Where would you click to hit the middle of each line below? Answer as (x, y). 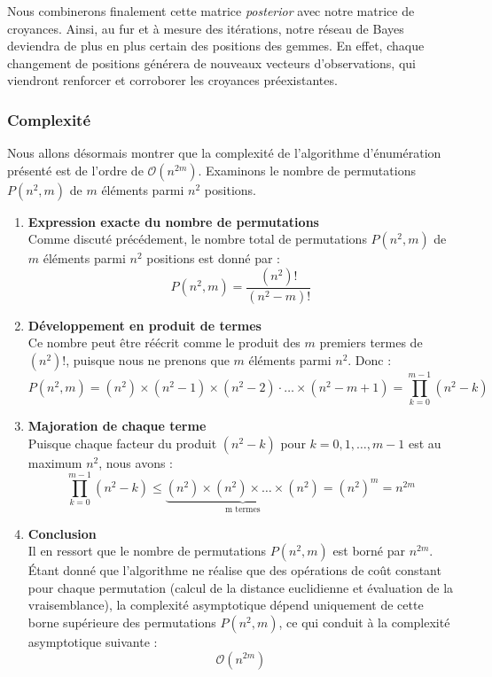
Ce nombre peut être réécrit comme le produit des (164, 342)
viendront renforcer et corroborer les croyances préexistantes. (172, 80)
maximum (55, 462)
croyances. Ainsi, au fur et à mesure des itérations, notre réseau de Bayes (206, 28)
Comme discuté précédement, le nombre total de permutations (197, 239)
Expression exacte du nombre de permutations (173, 221)
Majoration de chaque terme (117, 426)
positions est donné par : (214, 258)
